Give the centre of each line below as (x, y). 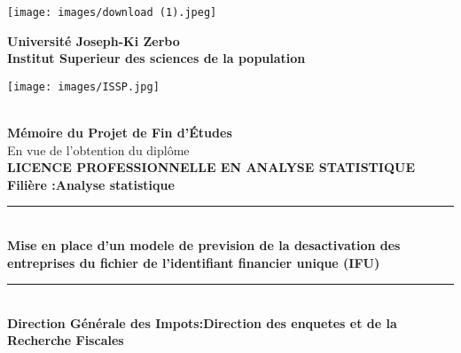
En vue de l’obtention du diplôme (98, 149)
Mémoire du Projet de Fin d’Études (120, 133)
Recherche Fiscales (66, 340)
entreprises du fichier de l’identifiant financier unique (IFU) (194, 262)
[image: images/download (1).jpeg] (112, 12)
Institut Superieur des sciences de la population (156, 58)
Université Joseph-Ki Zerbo (94, 40)
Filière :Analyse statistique (91, 184)
